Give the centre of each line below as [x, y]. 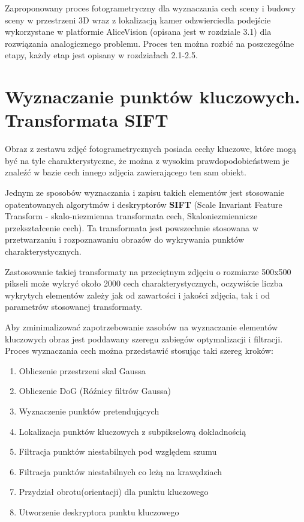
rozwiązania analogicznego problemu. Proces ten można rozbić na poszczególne [150, 43]
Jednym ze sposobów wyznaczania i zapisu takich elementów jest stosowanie [145, 193]
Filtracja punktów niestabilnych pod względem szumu [118, 451]
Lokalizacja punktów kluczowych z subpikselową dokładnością [133, 431]
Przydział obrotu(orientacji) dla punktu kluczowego [114, 492]
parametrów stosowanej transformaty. [74, 307]
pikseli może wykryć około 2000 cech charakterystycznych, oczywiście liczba [144, 283]
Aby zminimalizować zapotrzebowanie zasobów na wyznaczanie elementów [142, 327]
